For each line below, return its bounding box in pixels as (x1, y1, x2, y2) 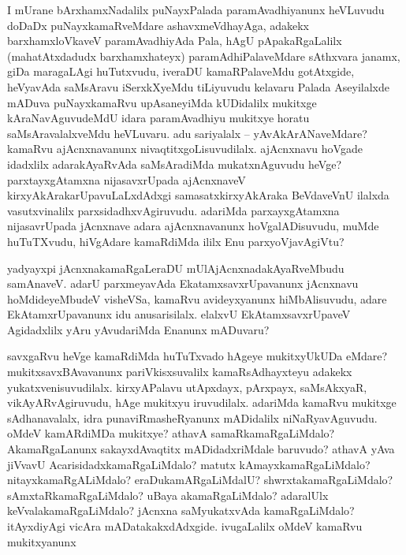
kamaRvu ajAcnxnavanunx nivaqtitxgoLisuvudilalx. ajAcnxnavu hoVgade (7, 140, 363, 157)
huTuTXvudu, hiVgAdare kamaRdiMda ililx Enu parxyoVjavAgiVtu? (7, 233, 345, 249)
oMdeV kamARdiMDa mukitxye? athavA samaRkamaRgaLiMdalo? (7, 425, 335, 441)
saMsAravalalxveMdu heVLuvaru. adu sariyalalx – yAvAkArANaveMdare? (7, 125, 367, 141)
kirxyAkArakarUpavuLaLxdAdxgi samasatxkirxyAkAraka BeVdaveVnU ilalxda (7, 187, 389, 203)
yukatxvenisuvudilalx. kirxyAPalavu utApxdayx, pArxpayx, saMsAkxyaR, (7, 378, 367, 395)
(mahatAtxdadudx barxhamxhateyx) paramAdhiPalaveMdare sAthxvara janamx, (7, 47, 400, 64)
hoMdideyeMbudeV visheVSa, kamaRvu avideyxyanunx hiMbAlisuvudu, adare (7, 290, 387, 307)
